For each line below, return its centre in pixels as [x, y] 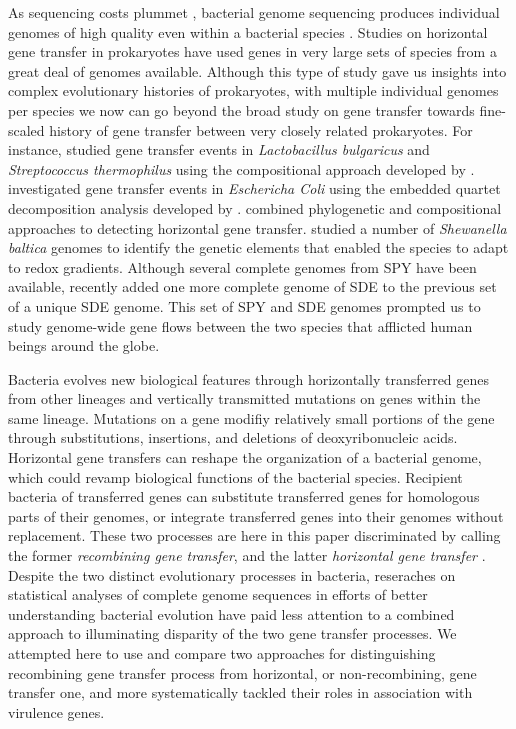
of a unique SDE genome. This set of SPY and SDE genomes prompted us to [244, 305]
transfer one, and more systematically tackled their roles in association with [240, 692]
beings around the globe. [84, 345]
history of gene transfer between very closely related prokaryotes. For [261, 129]
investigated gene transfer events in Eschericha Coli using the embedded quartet [254, 188]
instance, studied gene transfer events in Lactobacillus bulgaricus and [219, 149]
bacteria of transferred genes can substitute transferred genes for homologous [244, 496]
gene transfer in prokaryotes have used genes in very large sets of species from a [252, 51]
